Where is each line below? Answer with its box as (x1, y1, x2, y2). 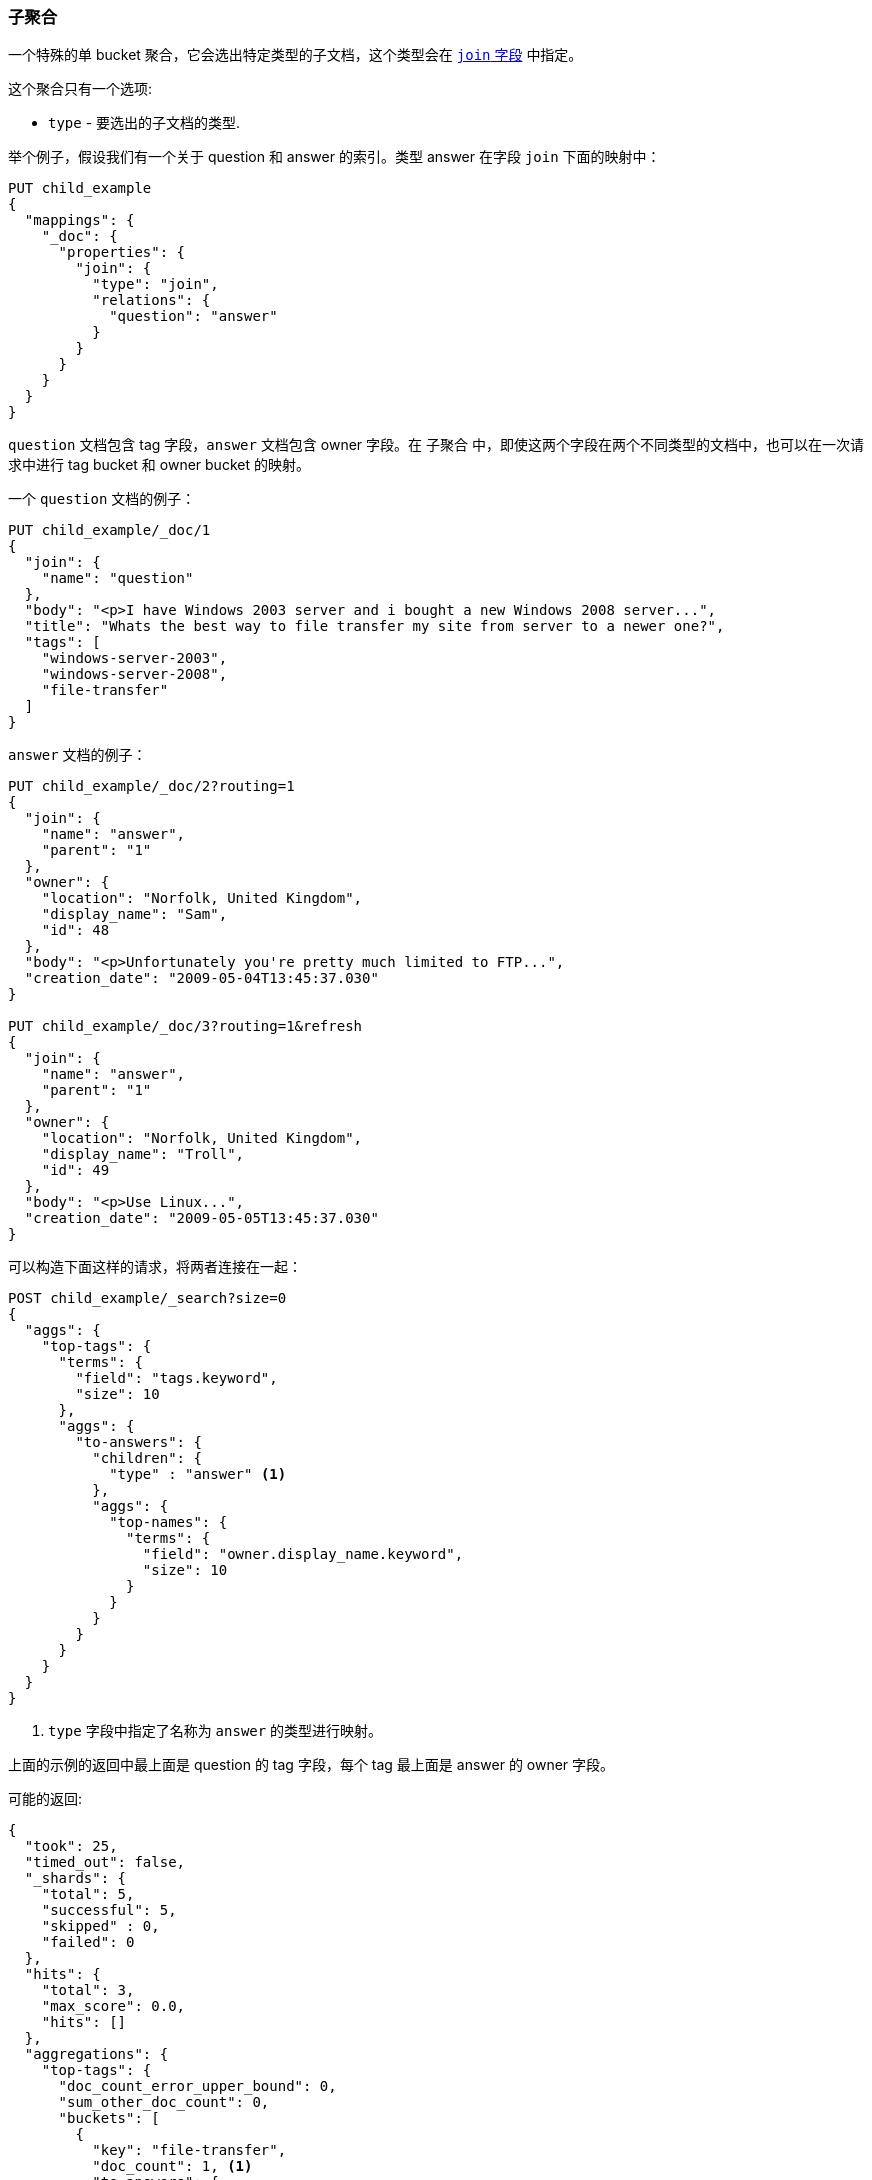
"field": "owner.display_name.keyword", (142, 1546, 464, 1563)
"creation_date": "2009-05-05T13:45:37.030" (24, 1210, 379, 1227)
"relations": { (92, 292, 211, 309)
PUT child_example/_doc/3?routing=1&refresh (8, 1018, 363, 1035)
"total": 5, (41, 1886, 135, 1903)
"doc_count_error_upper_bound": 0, (58, 2078, 337, 2095)
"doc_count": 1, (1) (92, 2158, 253, 2175)
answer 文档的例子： (8, 746, 147, 764)
